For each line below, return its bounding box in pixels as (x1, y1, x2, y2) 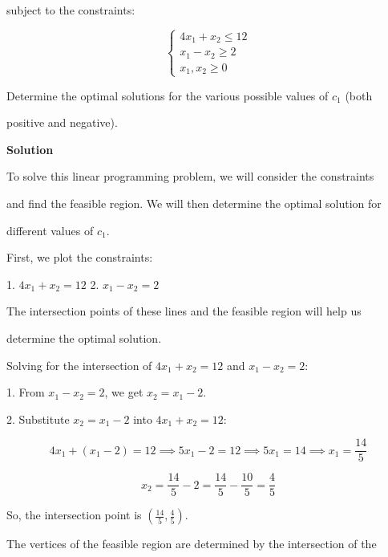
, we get (104, 384, 143, 400)
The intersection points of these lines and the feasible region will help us (6, 303, 362, 319)
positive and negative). (6, 114, 118, 131)
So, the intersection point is (6, 506, 142, 523)
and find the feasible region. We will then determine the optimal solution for (6, 194, 382, 211)
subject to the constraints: (6, 2, 135, 18)
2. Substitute (6, 410, 70, 427)
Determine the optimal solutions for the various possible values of (6, 87, 329, 104)
